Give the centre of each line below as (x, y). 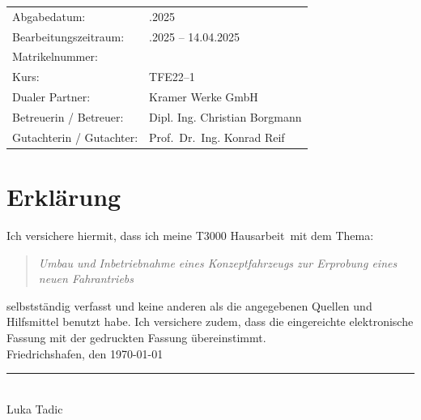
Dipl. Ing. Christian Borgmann (225, 116)
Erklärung (64, 197)
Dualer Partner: (51, 97)
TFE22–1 (172, 77)
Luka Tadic (35, 408)
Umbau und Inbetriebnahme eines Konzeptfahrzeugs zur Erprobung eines (218, 262)
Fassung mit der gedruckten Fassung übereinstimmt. (136, 337)
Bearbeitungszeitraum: (68, 36)
